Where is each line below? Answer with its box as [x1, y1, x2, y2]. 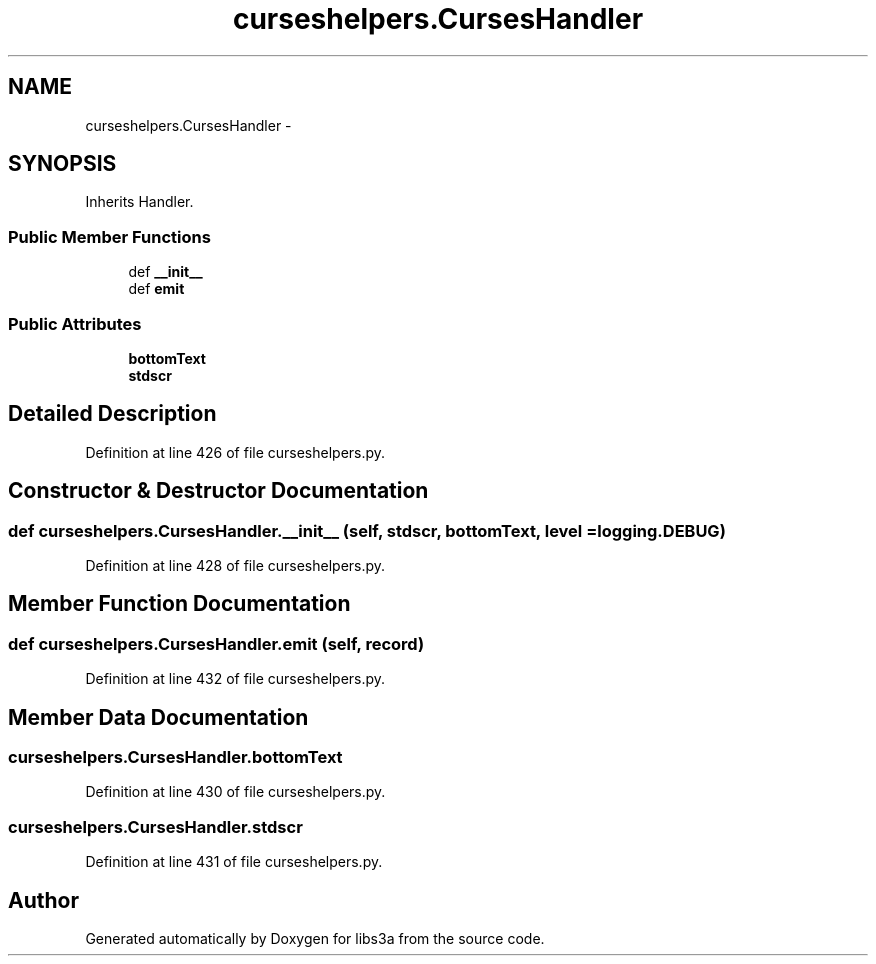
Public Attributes [8, 313, 142, 334]
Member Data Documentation [8, 704, 309, 730]
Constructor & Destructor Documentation [8, 478, 429, 504]
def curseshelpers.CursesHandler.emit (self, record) [8, 633, 425, 654]
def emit [128, 280, 185, 298]
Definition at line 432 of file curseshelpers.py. [85, 670, 386, 688]
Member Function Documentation [8, 591, 351, 617]
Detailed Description [8, 401, 217, 427]
